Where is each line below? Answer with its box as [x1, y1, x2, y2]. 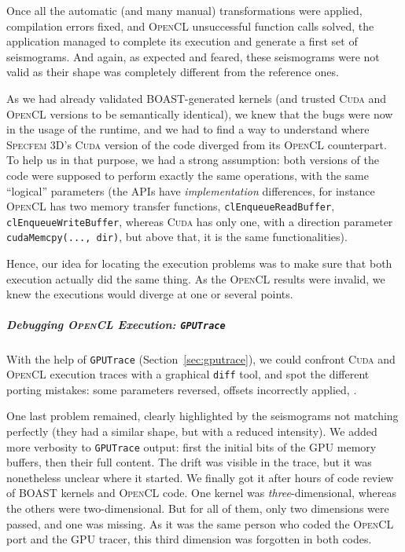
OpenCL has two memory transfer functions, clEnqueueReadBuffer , [6, 198, 335, 214]
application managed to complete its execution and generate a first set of [6, 33, 358, 49]
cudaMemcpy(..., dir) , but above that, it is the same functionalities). [6, 228, 348, 245]
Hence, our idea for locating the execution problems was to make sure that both [6, 255, 392, 272]
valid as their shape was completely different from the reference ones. [6, 64, 339, 80]
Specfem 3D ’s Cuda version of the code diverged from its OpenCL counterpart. [6, 136, 387, 152]
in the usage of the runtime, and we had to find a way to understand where [6, 121, 370, 137]
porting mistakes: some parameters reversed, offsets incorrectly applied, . [6, 381, 357, 397]
